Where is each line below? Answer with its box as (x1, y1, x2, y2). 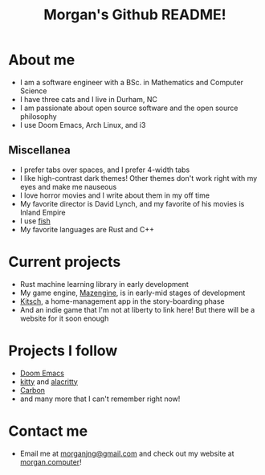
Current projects (8, 252, 121, 271)
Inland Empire (19, 207, 66, 217)
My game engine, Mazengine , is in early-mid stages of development (19, 288, 246, 297)
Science (19, 86, 47, 96)
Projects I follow (8, 342, 118, 359)
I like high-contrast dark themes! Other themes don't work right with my (19, 173, 258, 182)
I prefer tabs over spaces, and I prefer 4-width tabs (19, 165, 190, 174)
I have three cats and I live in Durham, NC (19, 94, 158, 104)
